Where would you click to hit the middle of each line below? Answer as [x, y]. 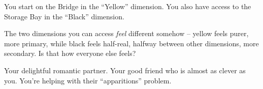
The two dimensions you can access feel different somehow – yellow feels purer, [126, 33]
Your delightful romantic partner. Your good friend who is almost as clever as [125, 70]
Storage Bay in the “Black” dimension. [64, 16]
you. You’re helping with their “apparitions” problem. [88, 80]
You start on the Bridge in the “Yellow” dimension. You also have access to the [128, 6]
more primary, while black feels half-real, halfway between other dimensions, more [131, 43]
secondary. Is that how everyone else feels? [70, 53]
